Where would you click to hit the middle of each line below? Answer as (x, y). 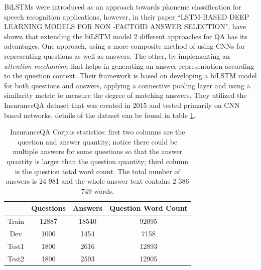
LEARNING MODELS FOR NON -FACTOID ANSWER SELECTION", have (125, 26)
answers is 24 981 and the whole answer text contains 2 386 (98, 181)
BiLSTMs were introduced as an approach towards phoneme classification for (123, 7)
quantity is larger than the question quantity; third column (98, 161)
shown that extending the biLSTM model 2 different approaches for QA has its (126, 36)
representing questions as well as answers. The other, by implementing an (117, 55)
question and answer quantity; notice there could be (98, 141)
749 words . (97, 190)
